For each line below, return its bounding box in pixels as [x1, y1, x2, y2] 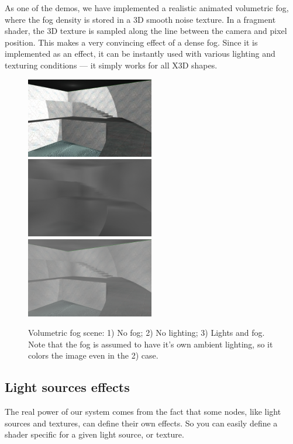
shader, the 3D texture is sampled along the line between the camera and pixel [5, 25, 287, 37]
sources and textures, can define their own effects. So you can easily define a [5, 417, 278, 429]
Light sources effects [5, 378, 130, 396]
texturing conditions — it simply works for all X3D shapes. [5, 58, 218, 71]
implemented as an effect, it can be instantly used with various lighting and [5, 47, 275, 60]
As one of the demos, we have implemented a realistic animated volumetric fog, [5, 2, 289, 13]
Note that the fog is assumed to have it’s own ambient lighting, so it [28, 338, 273, 350]
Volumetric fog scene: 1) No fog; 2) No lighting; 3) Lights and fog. [28, 326, 265, 339]
